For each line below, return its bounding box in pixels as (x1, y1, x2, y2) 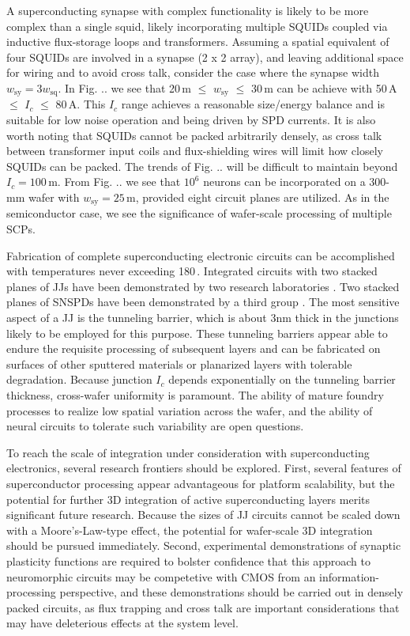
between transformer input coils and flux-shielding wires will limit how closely (6, 142, 383, 159)
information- (319, 568, 380, 585)
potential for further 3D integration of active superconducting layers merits (6, 490, 371, 507)
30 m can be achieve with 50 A (250, 79, 397, 96)
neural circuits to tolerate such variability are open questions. (6, 418, 304, 434)
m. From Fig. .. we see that (48, 173, 181, 190)
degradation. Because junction (6, 371, 152, 388)
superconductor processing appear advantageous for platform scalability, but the (6, 475, 395, 491)
